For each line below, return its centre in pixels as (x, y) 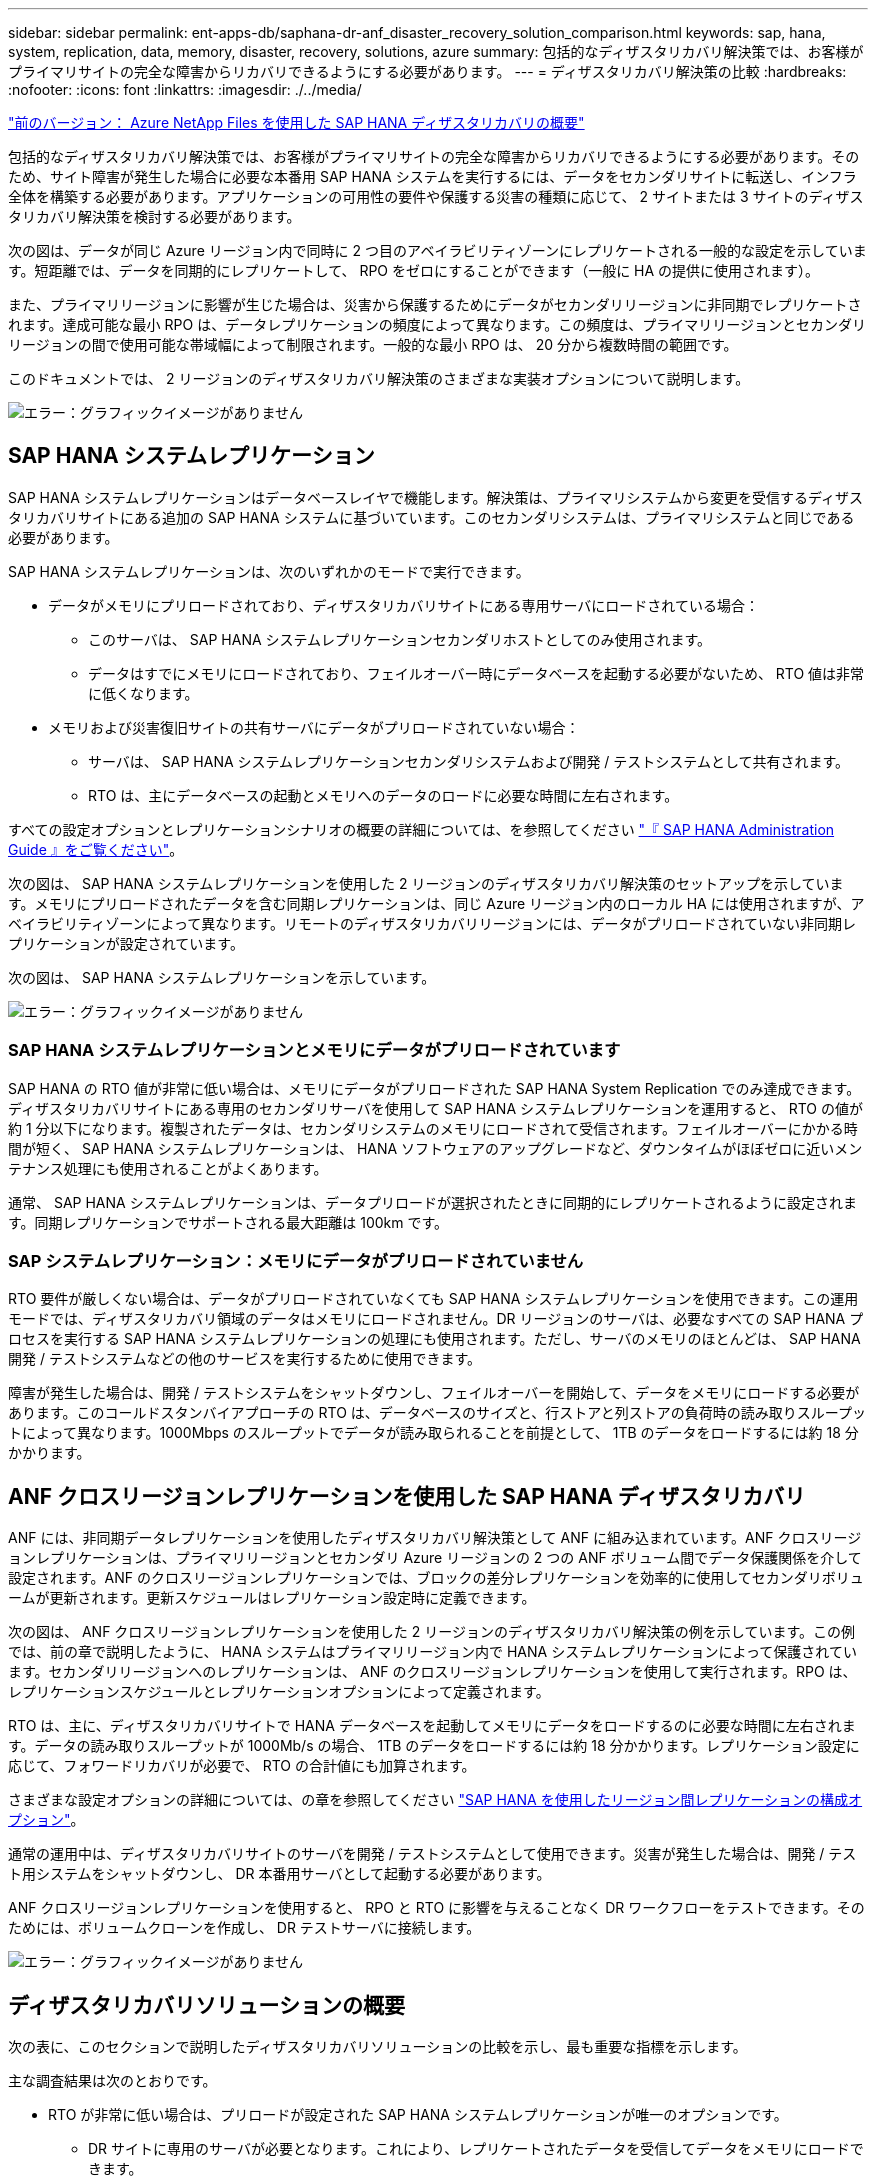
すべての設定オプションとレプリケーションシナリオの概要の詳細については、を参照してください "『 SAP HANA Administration (421, 829)
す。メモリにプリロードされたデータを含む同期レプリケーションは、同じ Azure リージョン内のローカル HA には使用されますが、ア (436, 903)
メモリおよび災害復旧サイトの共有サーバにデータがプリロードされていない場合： (314, 727)
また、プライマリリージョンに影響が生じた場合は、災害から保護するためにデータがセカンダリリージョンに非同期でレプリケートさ (435, 304)
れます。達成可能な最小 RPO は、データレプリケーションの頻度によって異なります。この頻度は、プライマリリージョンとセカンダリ (437, 324)
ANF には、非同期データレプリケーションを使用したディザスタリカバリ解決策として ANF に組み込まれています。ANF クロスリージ (435, 1538)
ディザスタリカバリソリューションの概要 (206, 2005)
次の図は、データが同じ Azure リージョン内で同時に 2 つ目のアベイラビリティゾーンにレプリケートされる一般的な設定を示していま (437, 250)
